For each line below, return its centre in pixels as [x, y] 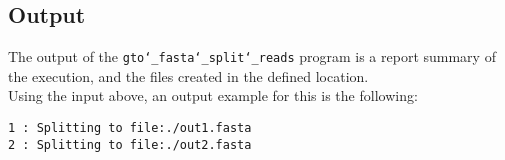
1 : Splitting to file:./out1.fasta [130, 128]
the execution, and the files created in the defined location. [188, 75]
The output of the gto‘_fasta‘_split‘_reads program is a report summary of [252, 56]
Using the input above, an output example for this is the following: [213, 95]
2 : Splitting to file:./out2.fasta [130, 144]
